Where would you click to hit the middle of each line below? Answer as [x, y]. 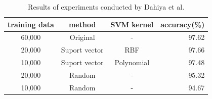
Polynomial [132, 62]
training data [31, 24]
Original [82, 37]
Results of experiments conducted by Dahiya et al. [106, 7]
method [82, 24]
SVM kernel [132, 24]
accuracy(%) [183, 24]
